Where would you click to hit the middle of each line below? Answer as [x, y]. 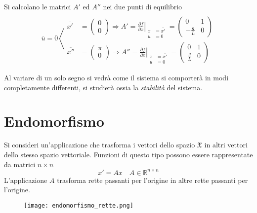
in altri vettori [226, 145]
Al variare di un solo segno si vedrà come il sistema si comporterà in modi [116, 78]
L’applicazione [26, 180]
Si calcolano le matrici [38, 6]
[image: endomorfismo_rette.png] [79, 205]
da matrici [20, 164]
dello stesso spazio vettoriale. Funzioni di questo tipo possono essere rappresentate [128, 154]
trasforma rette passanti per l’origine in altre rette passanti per [152, 180]
